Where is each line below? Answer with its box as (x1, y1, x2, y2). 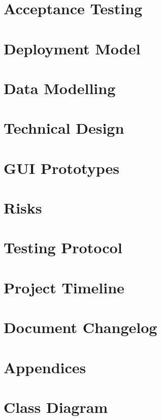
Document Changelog (4, 317, 157, 338)
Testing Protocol (4, 237, 122, 258)
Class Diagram (4, 396, 108, 417)
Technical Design (4, 117, 124, 138)
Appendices (4, 356, 86, 377)
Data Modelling (4, 77, 116, 98)
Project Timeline (4, 277, 124, 297)
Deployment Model (4, 38, 141, 58)
